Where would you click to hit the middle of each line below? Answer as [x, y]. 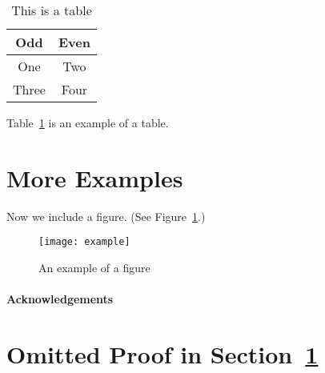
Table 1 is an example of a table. [88, 122]
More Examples [95, 177]
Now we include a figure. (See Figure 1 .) [106, 216]
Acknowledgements [60, 299]
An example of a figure [94, 267]
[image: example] [84, 242]
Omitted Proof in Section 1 [162, 353]
